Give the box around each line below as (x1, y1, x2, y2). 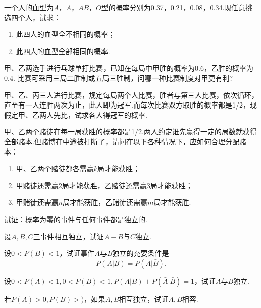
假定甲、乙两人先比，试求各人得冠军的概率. (4, 109, 147, 120)
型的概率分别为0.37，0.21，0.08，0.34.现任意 (101, 2, 246, 12)
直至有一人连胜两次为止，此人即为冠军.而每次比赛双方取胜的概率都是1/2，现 (4, 99, 257, 110)
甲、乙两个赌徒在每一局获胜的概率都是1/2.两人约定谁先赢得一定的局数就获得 (4, 126, 257, 137)
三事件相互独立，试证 (33, 231, 104, 241)
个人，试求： (18, 12, 61, 22)
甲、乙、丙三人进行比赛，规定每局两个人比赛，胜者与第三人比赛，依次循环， (4, 89, 258, 100)
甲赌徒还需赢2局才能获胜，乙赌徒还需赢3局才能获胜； (16, 180, 193, 190)
